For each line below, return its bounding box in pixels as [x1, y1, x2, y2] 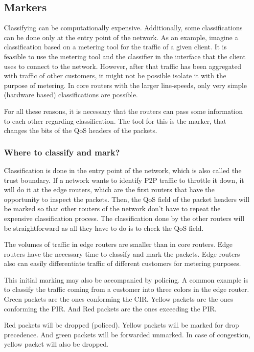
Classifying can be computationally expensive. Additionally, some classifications [4, 22, 243, 33]
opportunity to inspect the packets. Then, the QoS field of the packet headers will [4, 194, 250, 204]
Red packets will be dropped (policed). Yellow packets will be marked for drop [4, 320, 239, 330]
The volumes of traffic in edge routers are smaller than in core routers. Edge [4, 239, 233, 249]
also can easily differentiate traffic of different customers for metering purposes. [4, 258, 241, 268]
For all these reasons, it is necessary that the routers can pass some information [4, 106, 243, 116]
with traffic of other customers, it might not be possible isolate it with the [4, 70, 226, 81]
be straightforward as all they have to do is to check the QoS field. [4, 222, 204, 233]
